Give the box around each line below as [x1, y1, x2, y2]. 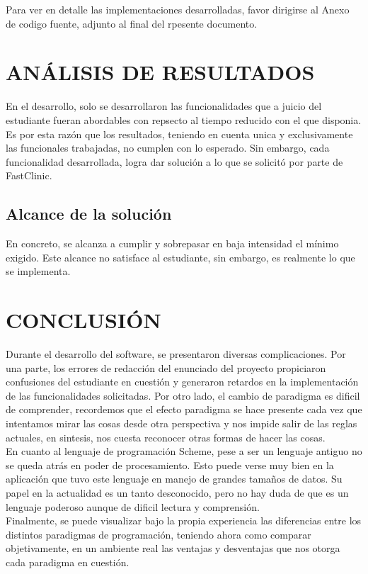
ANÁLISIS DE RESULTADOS [6, 57, 315, 86]
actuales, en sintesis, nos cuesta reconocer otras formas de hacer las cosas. [6, 429, 326, 444]
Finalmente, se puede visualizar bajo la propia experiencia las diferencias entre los [6, 513, 362, 528]
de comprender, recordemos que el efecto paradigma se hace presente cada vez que [6, 402, 362, 417]
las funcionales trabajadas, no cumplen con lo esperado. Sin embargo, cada [6, 140, 330, 155]
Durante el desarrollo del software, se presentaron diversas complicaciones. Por [6, 346, 346, 361]
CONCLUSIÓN [6, 305, 161, 334]
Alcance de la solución [6, 203, 172, 225]
